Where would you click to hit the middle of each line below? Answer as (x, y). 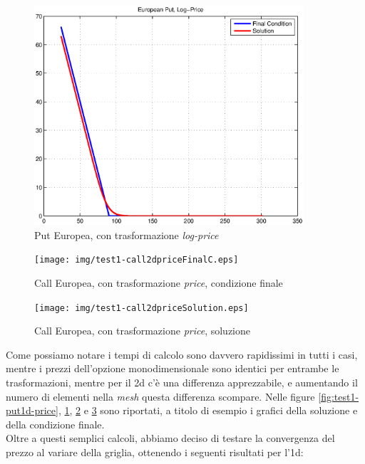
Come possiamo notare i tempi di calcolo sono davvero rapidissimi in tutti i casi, (182, 354)
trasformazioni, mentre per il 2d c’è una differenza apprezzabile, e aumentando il (182, 383)
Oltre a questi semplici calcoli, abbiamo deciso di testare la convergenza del (170, 438)
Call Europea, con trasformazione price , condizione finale (159, 283)
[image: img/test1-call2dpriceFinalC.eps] (137, 260)
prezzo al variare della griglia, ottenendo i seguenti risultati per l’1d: (155, 452)
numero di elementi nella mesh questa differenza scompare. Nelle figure (160, 396)
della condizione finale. (55, 424)
